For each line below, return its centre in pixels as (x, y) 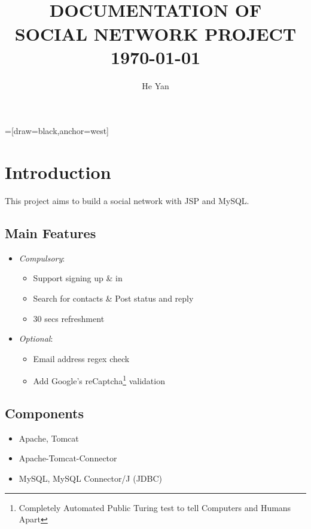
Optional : (36, 338)
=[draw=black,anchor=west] (57, 131)
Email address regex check (81, 358)
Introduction (58, 172)
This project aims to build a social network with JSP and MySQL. (127, 200)
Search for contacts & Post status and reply (113, 298)
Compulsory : (42, 258)
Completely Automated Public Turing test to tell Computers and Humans (155, 507)
